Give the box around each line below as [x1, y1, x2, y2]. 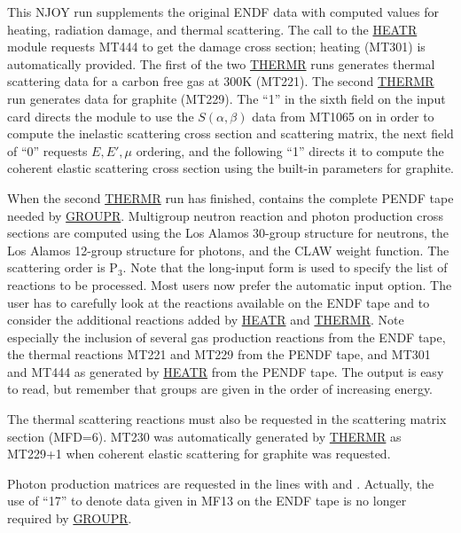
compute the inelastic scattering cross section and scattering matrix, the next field [7, 124, 454, 143]
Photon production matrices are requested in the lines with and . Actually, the [7, 474, 434, 492]
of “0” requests [7, 141, 88, 160]
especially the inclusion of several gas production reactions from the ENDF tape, [7, 327, 446, 346]
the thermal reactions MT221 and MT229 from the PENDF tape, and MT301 [7, 345, 431, 364]
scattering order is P [7, 258, 118, 277]
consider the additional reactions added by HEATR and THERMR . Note [7, 310, 404, 329]
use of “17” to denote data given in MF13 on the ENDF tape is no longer [7, 491, 407, 510]
